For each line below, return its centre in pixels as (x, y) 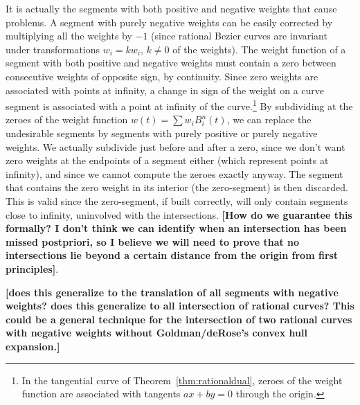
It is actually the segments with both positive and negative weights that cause (171, 8)
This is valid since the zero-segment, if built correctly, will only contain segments (177, 200)
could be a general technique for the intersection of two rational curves (179, 319)
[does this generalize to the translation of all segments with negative (172, 292)
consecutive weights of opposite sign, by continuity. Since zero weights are (162, 76)
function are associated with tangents (101, 394)
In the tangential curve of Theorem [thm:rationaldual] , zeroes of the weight (182, 380)
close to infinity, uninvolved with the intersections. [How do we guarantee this (179, 214)
